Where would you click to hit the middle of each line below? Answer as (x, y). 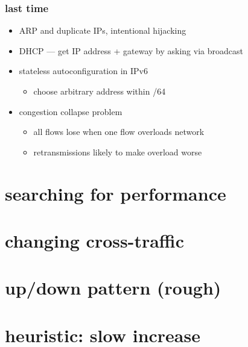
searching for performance (116, 193)
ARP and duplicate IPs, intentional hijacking (103, 30)
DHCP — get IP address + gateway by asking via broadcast (131, 50)
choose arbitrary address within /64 (100, 91)
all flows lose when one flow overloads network (119, 132)
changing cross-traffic (94, 240)
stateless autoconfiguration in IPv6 (84, 71)
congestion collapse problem (71, 111)
